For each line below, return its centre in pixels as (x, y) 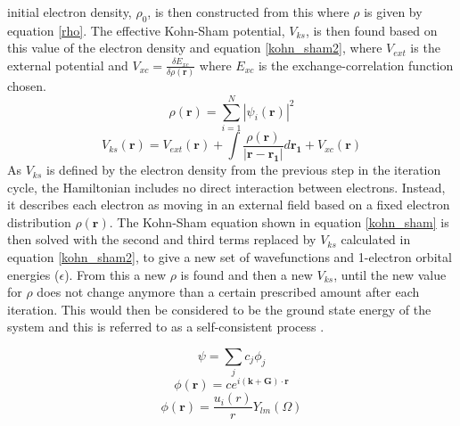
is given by (393, 12)
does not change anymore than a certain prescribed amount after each (228, 292)
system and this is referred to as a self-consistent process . (166, 327)
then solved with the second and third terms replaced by (162, 239)
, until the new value (390, 274)
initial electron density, (70, 12)
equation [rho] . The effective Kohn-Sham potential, (146, 30)
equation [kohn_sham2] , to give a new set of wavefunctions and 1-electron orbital (230, 257)
